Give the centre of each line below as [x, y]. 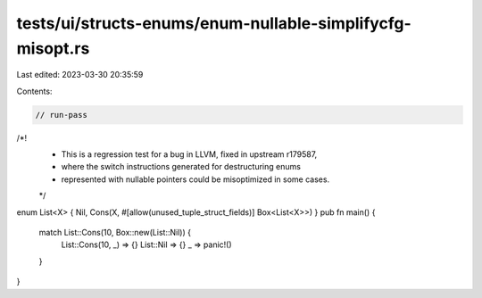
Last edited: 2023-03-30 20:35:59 [80, 75]
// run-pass [62, 115]
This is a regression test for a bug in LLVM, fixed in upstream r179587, [189, 154]
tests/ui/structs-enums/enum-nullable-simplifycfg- [214, 23]
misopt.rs [53, 48]
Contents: [34, 91]
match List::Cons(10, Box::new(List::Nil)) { [115, 233]
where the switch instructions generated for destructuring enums [181, 167]
